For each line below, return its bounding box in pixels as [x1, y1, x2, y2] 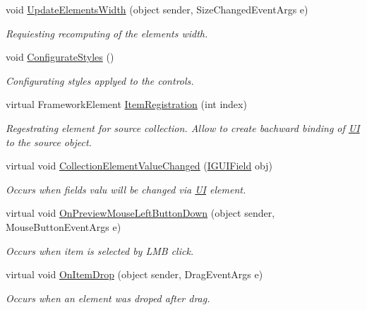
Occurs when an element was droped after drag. [6, 290, 210, 305]
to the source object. [6, 134, 92, 149]
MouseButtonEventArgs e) [6, 219, 121, 234]
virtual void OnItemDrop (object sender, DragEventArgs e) [6, 267, 263, 282]
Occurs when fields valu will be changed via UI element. [6, 181, 246, 196]
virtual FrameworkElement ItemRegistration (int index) [6, 97, 247, 112]
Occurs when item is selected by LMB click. [6, 243, 194, 258]
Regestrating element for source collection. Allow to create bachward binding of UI [6, 120, 360, 135]
